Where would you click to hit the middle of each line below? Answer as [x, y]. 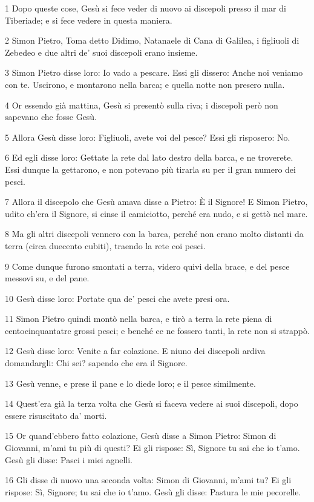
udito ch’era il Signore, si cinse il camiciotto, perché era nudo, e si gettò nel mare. [156, 213]
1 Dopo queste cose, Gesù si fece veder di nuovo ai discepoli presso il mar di [146, 8]
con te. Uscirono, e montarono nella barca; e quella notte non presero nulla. [145, 84]
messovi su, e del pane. [47, 278]
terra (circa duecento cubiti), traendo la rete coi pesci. [105, 245]
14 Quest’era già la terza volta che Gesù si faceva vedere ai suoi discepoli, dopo [152, 403]
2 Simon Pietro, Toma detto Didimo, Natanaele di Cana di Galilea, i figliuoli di [152, 40]
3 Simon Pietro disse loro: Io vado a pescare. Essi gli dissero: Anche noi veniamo [154, 72]
